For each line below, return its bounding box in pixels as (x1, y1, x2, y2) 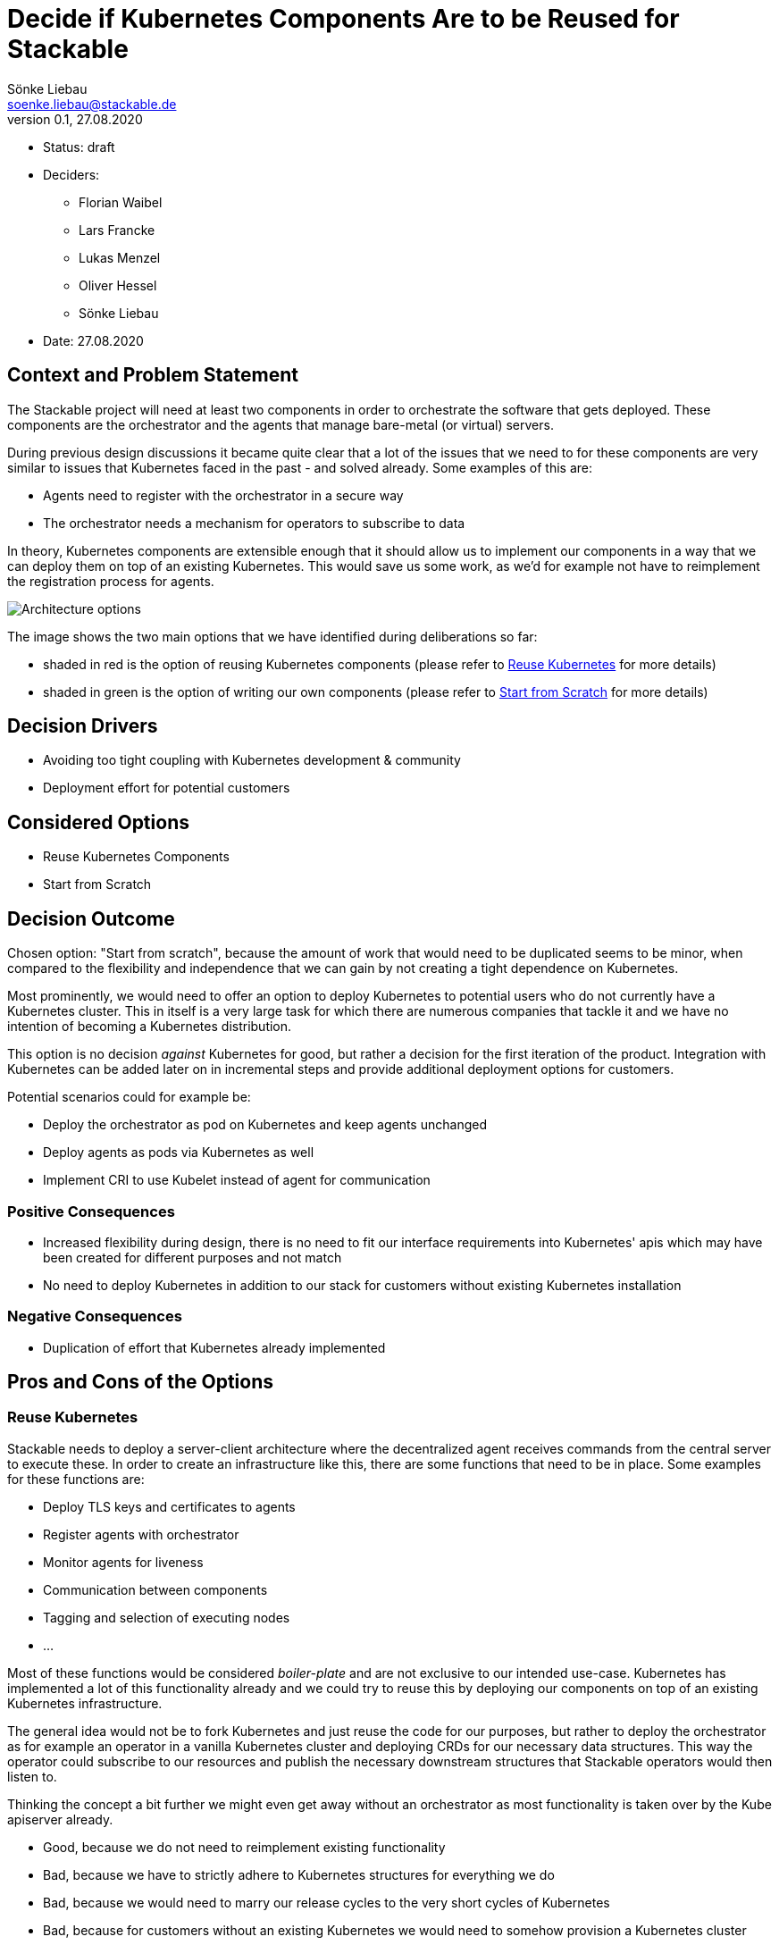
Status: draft (43, 138, 115, 155)
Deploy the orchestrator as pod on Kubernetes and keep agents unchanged (43, 1117, 487, 1133)
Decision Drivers (7, 715, 158, 738)
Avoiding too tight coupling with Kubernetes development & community (43, 752, 461, 768)
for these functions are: (7, 1471, 145, 1487)
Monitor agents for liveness (43, 1554, 204, 1570)
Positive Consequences (7, 1202, 175, 1220)
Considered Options (7, 810, 189, 834)
